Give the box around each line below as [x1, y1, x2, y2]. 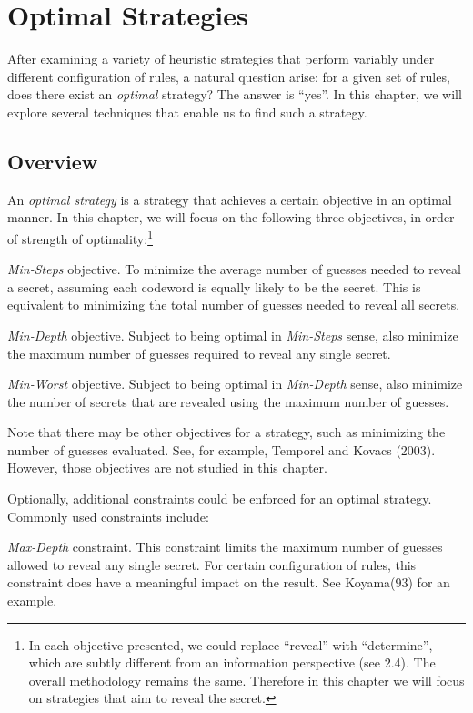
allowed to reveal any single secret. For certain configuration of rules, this [7, 555, 417, 574]
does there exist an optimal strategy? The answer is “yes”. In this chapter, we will [7, 85, 462, 104]
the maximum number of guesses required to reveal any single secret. [7, 343, 391, 362]
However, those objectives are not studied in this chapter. [7, 458, 327, 477]
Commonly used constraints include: [7, 506, 209, 525]
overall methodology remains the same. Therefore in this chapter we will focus [28, 670, 465, 689]
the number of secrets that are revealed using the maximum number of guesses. [7, 392, 449, 411]
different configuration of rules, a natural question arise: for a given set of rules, [7, 66, 450, 86]
